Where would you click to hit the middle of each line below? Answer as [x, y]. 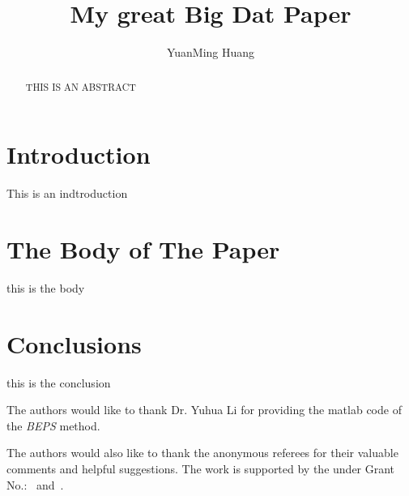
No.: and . [35, 484]
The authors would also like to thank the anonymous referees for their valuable [202, 453]
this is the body [46, 287]
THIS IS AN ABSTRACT [81, 86]
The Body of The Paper [143, 248]
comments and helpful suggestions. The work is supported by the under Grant [201, 468]
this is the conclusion [59, 382]
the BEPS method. [53, 425]
